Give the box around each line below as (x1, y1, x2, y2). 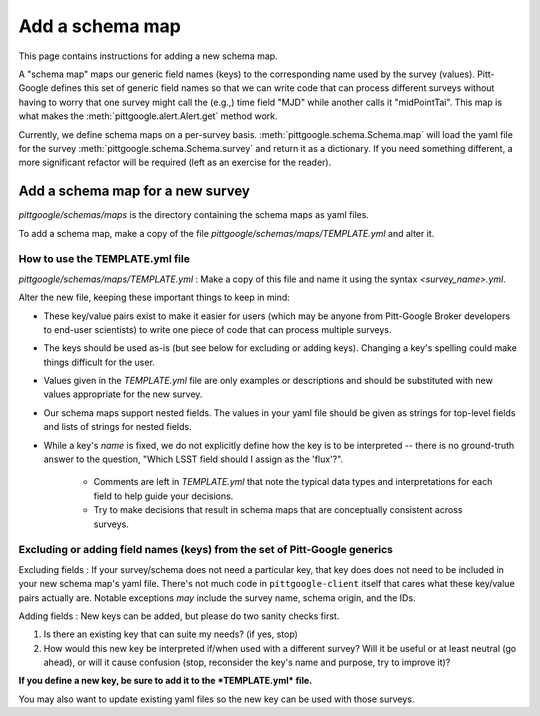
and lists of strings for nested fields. (43, 421, 192, 433)
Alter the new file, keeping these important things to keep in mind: (18, 291, 290, 304)
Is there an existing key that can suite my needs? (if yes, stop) (43, 628, 299, 640)
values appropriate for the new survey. (43, 388, 203, 400)
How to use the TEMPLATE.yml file (18, 252, 190, 266)
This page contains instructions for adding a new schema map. (18, 50, 279, 62)
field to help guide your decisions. (93, 490, 234, 502)
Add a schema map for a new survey (18, 183, 250, 200)
